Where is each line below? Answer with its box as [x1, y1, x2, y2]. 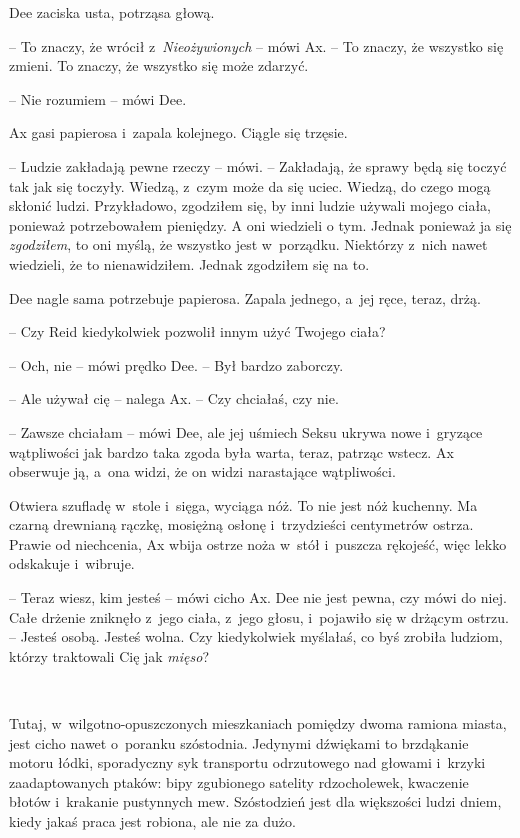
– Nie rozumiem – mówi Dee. [9, 88, 187, 109]
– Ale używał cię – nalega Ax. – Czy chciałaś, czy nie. [9, 388, 339, 409]
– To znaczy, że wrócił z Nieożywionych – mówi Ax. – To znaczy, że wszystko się [9, 35, 504, 56]
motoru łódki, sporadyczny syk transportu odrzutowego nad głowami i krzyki [9, 752, 486, 773]
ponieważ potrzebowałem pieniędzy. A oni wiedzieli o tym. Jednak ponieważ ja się [9, 214, 512, 235]
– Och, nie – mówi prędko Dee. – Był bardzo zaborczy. [9, 354, 344, 375]
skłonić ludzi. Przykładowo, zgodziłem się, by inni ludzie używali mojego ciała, [9, 195, 491, 216]
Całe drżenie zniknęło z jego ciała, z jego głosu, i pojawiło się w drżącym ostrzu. [9, 606, 509, 627]
